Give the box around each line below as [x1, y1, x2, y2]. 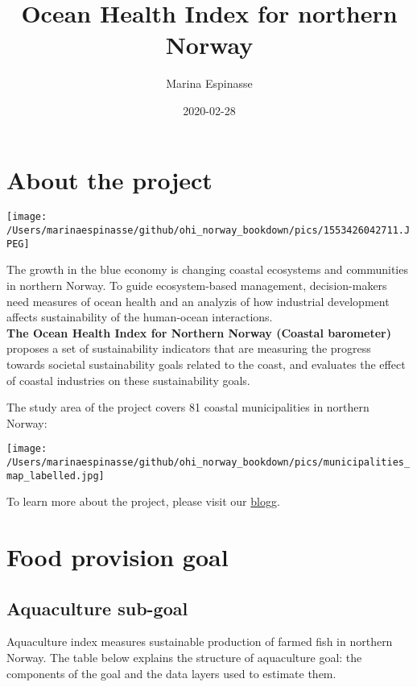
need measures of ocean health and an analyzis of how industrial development [6, 292, 390, 309]
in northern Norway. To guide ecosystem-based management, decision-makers [6, 277, 387, 293]
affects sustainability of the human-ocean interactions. [6, 308, 273, 325]
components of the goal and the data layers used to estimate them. [6, 664, 336, 681]
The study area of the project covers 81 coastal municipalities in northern [6, 399, 370, 416]
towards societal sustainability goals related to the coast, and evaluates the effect [6, 355, 406, 372]
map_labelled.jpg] [6, 470, 105, 482]
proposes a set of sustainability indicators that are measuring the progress [6, 340, 371, 357]
